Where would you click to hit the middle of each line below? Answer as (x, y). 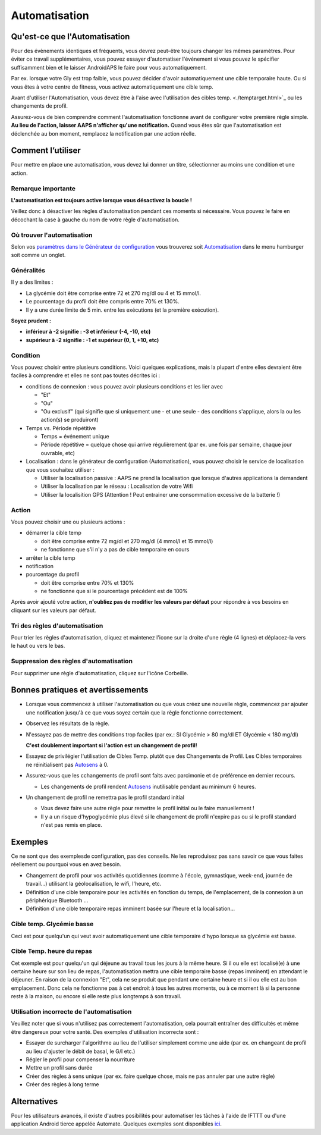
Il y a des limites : (32, 282)
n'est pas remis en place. (71, 825)
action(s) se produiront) (70, 420)
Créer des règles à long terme (62, 1084)
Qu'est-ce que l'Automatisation (70, 37)
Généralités (28, 271)
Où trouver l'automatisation (52, 235)
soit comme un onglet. (38, 255)
